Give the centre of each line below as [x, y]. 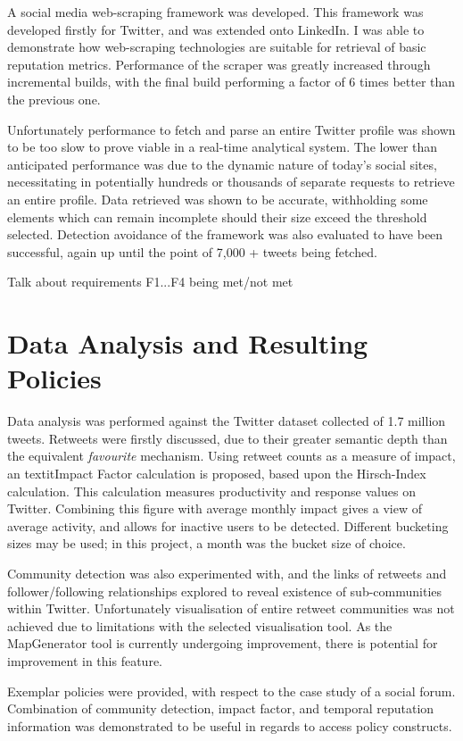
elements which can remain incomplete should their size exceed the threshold [217, 216]
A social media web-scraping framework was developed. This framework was [215, 12]
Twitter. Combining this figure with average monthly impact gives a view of [215, 508]
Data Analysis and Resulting [188, 343]
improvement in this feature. [85, 660]
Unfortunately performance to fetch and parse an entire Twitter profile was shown [231, 129]
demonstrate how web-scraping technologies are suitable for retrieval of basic [217, 47]
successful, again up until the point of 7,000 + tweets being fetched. [192, 251]
